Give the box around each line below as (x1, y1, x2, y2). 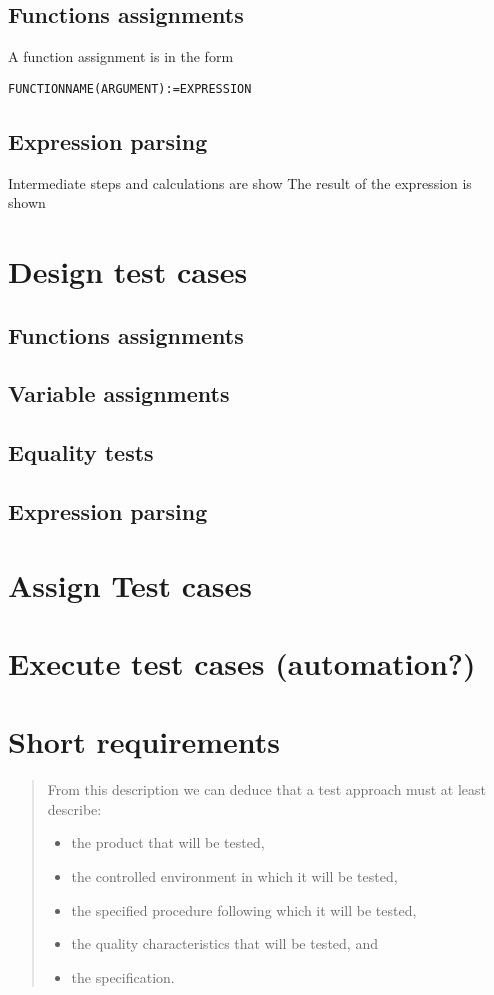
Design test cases (8, 251, 248, 292)
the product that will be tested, (71, 832, 265, 853)
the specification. (71, 966, 175, 987)
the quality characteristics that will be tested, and (71, 933, 378, 954)
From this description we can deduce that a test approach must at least (47, 779, 486, 800)
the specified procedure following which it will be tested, (71, 899, 417, 920)
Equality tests (8, 437, 154, 468)
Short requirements (8, 721, 281, 762)
